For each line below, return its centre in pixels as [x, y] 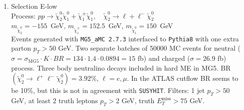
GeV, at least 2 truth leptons [54, 101]
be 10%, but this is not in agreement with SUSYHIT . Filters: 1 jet [108, 90]
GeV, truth [138, 101]
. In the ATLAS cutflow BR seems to [183, 78]
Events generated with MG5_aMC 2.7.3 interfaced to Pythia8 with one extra [125, 38]
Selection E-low [34, 6]
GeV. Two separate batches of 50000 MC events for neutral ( [149, 48]
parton [21, 48]
